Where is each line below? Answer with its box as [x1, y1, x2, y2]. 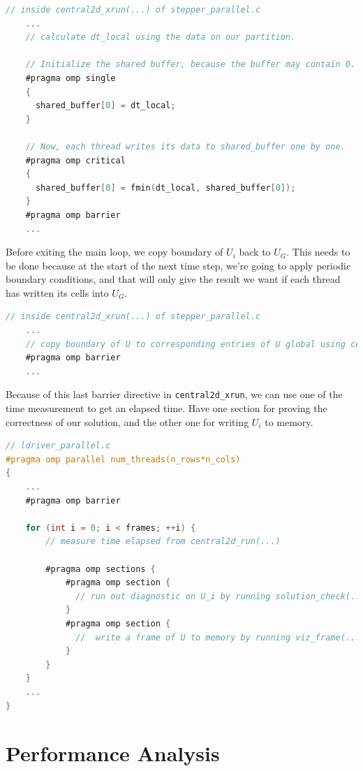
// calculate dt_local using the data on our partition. [25, 32, 296, 43]
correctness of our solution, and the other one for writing [6, 414, 249, 429]
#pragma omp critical [25, 155, 126, 166]
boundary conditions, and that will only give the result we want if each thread [6, 272, 341, 286]
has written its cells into [6, 285, 109, 300]
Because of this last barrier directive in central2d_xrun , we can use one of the [6, 387, 343, 402]
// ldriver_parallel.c [6, 441, 111, 451]
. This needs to [286, 244, 350, 259]
